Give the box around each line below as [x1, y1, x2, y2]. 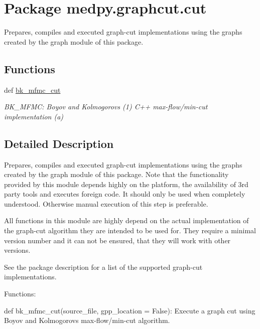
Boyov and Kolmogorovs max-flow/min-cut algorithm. [4, 315, 170, 325]
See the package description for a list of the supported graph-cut [4, 261, 203, 272]
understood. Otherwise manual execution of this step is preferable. [4, 198, 208, 209]
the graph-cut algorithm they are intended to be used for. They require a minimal [4, 225, 256, 236]
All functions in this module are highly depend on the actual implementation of [4, 215, 249, 226]
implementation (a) [4, 111, 64, 121]
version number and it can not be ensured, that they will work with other [4, 235, 231, 245]
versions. [4, 245, 31, 255]
